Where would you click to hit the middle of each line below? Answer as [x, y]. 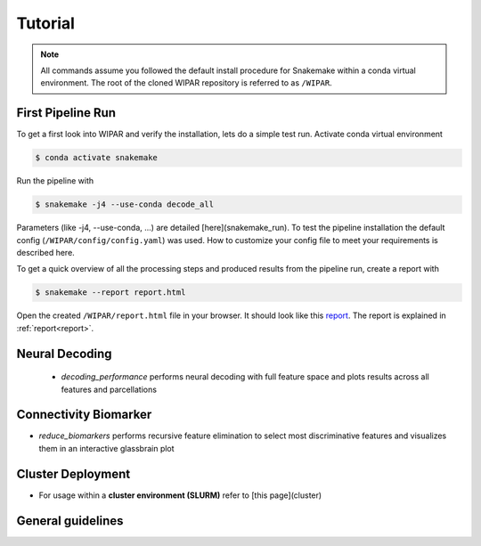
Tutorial [46, 23]
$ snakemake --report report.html [110, 293]
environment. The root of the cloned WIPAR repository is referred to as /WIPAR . [187, 83]
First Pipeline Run [66, 113]
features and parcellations [109, 389]
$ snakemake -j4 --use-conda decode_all [124, 204]
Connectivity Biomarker [84, 415]
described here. [45, 252]
